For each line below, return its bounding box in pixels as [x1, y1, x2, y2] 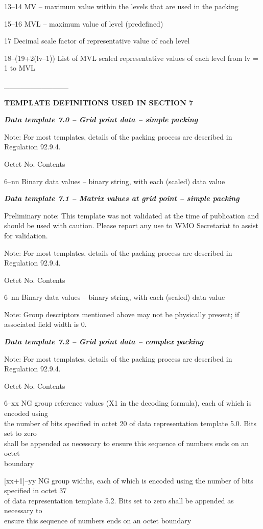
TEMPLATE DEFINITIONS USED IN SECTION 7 [4, 97, 194, 107]
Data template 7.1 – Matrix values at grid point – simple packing [4, 193, 240, 204]
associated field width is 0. [4, 319, 87, 329]
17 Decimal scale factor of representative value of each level [4, 35, 190, 46]
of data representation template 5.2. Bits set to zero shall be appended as [4, 495, 234, 505]
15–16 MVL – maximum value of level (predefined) [4, 18, 163, 29]
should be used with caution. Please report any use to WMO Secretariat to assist [4, 220, 258, 231]
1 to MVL [4, 62, 35, 73]
